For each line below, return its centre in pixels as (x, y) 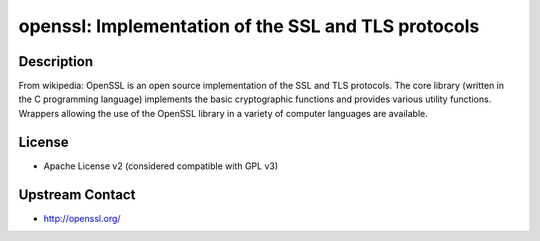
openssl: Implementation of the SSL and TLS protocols (249, 26)
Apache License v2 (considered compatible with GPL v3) (161, 166)
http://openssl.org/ (82, 218)
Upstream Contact (77, 194)
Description (56, 61)
